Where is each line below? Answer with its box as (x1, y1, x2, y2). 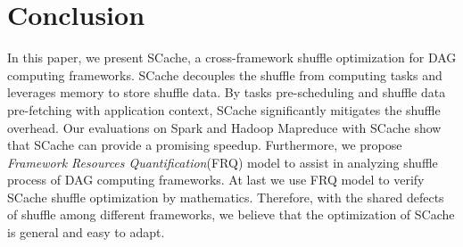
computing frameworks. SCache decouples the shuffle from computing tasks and (7, 65, 442, 84)
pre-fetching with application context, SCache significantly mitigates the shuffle (7, 100, 441, 119)
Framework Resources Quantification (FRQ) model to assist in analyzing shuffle (7, 152, 438, 171)
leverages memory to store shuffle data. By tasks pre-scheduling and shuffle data (7, 83, 446, 102)
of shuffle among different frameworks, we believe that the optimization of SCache (7, 205, 455, 224)
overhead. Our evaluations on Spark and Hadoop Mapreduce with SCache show (7, 118, 442, 136)
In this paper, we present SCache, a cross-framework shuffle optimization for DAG (7, 48, 457, 67)
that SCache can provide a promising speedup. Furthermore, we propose (7, 136, 402, 154)
